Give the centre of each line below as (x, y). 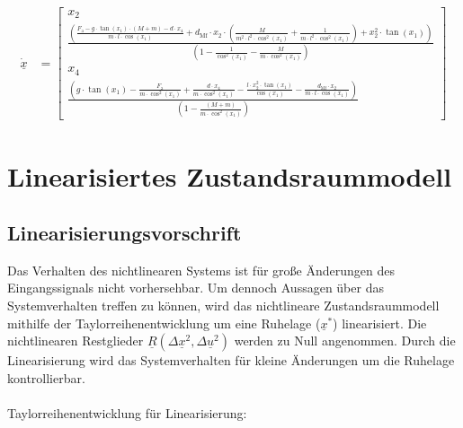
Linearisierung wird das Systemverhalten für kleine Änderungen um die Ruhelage (231, 360)
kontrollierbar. (46, 377)
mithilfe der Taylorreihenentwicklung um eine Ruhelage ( (164, 323)
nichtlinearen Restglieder (76, 341)
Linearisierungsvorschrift (125, 233)
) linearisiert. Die (380, 323)
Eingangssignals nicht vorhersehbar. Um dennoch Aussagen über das (196, 288)
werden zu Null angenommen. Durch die (345, 341)
